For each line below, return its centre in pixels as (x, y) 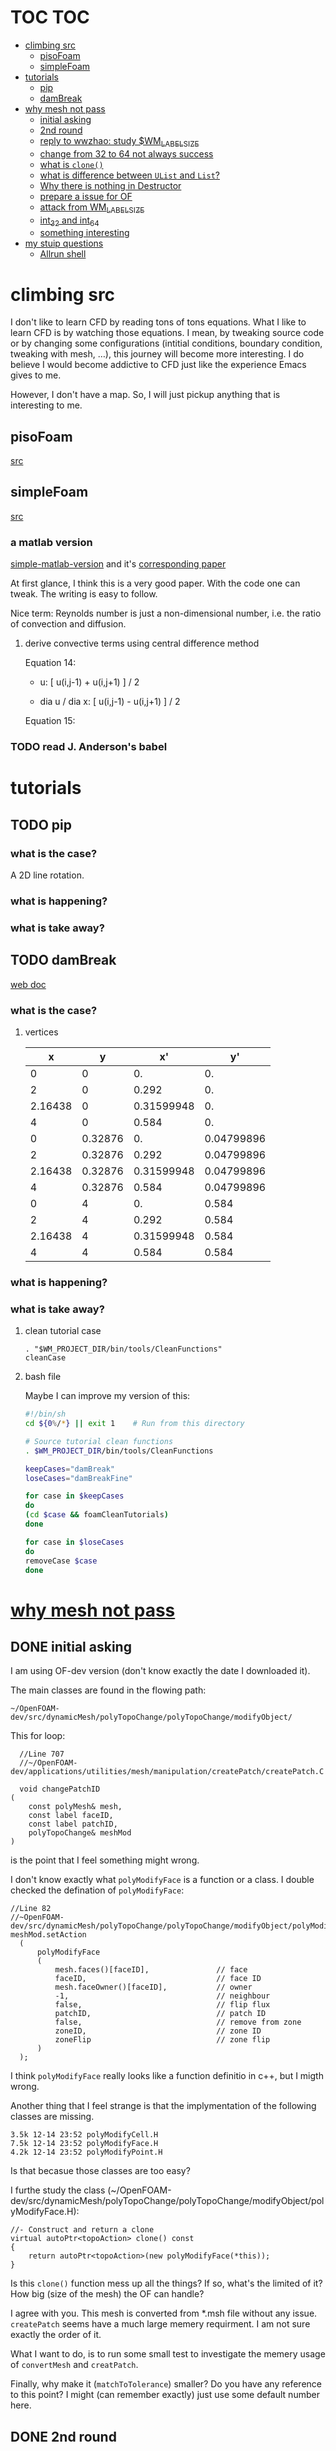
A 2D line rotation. (47, 875)
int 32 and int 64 (69, 221)
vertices (41, 1032)
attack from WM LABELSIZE (92, 208)
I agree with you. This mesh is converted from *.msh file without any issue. (164, 2313)
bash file (43, 1377)
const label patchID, (73, 1824)
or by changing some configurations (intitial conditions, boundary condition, (166, 343)
